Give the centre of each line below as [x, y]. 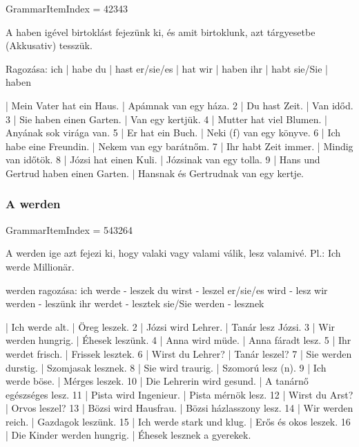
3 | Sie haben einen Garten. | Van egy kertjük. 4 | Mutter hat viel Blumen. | [166, 119]
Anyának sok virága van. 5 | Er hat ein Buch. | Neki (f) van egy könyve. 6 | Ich [173, 133]
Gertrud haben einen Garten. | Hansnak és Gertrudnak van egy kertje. [155, 173]
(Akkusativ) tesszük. [49, 45]
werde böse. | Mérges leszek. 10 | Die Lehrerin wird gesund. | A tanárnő [157, 381]
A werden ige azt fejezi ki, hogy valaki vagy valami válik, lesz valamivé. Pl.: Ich [173, 253]
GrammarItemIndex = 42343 [67, 8]
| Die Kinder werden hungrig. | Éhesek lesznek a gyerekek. [128, 435]
